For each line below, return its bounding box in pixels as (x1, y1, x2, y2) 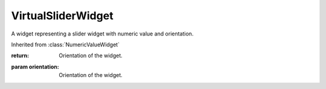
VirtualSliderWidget (11, 9, 114, 22)
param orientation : (11, 63, 60, 70)
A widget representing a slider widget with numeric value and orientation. (11, 30, 194, 37)
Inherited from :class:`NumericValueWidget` (11, 41, 120, 48)
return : (11, 52, 30, 60)
